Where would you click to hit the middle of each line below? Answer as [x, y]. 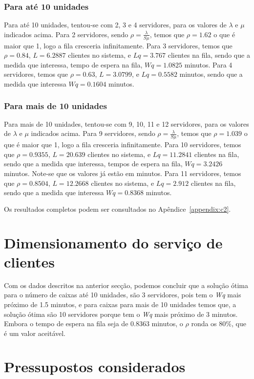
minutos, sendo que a [211, 74]
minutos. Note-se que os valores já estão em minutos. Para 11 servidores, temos [123, 173]
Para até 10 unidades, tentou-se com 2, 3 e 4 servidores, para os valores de [115, 25]
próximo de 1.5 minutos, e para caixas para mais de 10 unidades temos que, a [120, 304]
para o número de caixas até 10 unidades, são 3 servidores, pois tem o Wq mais [123, 295]
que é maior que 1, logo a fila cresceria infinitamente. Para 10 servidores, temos [123, 145]
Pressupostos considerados [95, 367]
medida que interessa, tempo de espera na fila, [73, 64]
